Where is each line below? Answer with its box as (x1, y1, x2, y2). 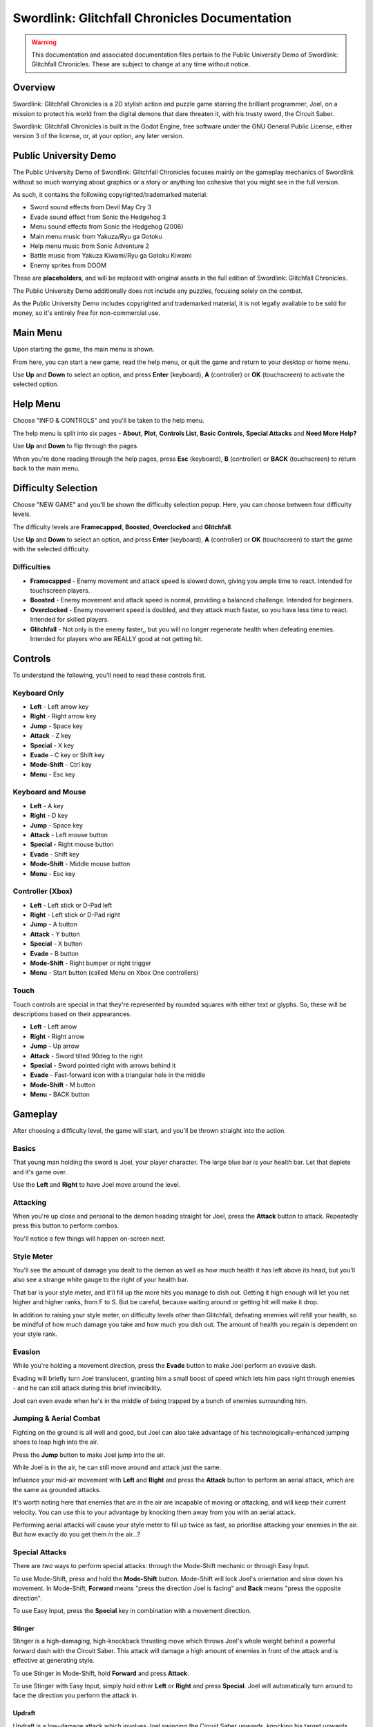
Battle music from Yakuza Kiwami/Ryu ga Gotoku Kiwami (30, 251, 192, 260)
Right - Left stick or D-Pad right (30, 910, 120, 919)
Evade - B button (30, 949, 79, 957)
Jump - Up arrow (30, 1042, 79, 1050)
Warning (31, 38, 57, 46)
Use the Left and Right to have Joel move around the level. (12, 1180, 181, 1188)
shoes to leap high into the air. (12, 1438, 99, 1447)
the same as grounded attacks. (12, 1485, 102, 1494)
